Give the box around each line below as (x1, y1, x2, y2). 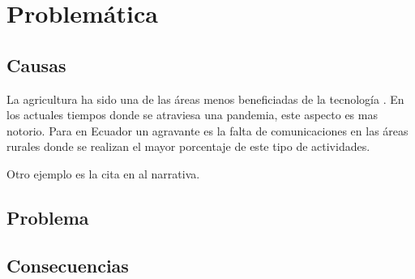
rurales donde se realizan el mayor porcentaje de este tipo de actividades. (6, 138, 370, 155)
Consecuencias (6, 252, 129, 277)
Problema (6, 204, 89, 230)
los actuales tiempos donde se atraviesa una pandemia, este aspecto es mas (6, 106, 378, 123)
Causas (6, 52, 66, 77)
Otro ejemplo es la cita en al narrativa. (6, 165, 200, 182)
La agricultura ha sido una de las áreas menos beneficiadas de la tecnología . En (6, 90, 404, 107)
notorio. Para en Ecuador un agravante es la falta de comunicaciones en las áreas (6, 122, 409, 139)
